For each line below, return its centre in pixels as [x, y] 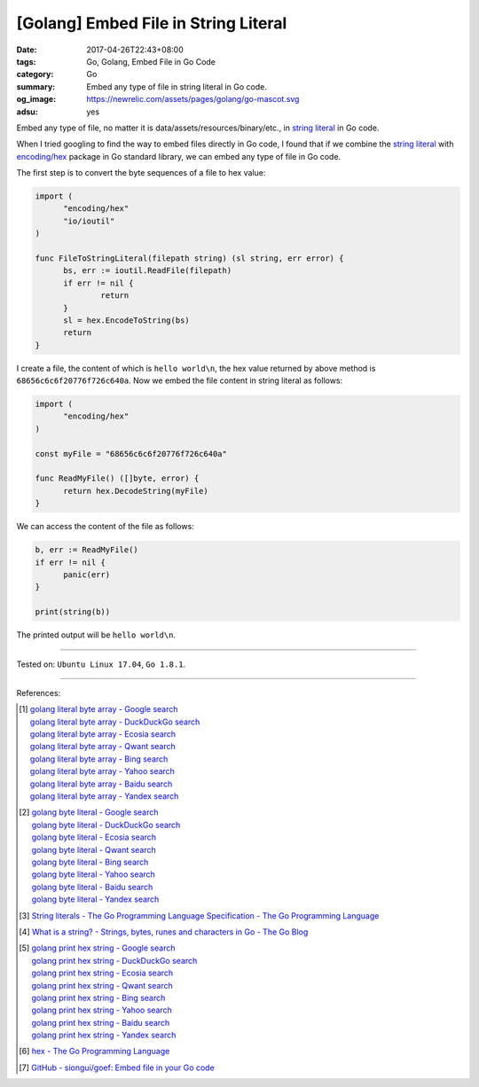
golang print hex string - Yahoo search [102, 1010]
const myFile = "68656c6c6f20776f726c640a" [131, 454]
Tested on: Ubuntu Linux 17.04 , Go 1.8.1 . [101, 664]
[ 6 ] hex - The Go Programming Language [94, 1052]
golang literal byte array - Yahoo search [102, 771]
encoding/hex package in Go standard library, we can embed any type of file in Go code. [179, 156]
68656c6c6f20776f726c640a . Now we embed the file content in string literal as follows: [180, 380]
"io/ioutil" [89, 221]
